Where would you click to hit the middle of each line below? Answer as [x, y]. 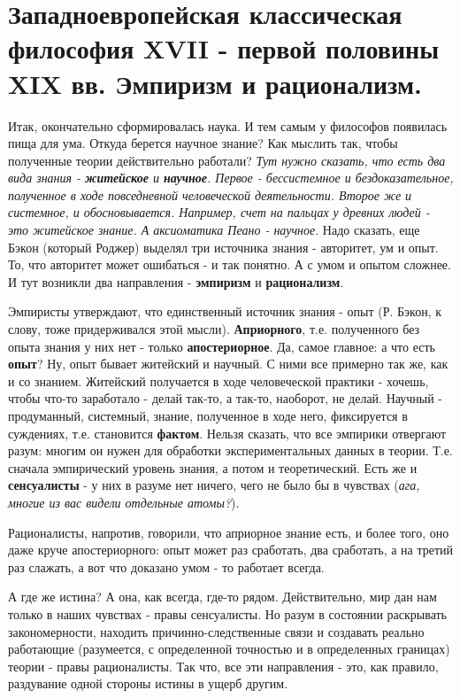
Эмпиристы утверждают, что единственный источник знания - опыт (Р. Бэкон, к [225, 311]
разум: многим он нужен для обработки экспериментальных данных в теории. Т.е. [230, 450]
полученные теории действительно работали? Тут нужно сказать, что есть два [227, 160]
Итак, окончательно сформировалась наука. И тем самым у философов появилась [228, 125]
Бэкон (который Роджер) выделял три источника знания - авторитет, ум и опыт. [223, 247]
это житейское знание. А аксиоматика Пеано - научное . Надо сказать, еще [214, 230]
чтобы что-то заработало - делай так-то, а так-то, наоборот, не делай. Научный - [226, 398]
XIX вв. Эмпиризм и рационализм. [215, 83]
